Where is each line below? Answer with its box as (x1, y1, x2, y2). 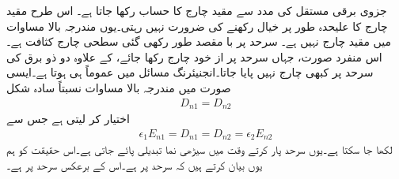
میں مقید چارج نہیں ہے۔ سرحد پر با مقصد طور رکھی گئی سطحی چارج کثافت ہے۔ (6, 33, 391, 50)
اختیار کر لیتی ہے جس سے (6, 110, 130, 127)
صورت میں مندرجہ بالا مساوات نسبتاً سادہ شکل (6, 79, 231, 95)
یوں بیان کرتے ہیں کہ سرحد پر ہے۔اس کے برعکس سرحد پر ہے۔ (6, 156, 263, 173)
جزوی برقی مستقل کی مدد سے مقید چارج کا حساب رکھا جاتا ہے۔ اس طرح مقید (6, 2, 387, 18)
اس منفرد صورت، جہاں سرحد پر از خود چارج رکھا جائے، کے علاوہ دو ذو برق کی (6, 48, 382, 65)
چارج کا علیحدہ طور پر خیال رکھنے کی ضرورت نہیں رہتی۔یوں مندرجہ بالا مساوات (6, 17, 388, 34)
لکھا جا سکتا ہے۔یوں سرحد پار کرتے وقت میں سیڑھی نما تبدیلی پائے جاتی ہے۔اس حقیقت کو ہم (6, 141, 393, 158)
